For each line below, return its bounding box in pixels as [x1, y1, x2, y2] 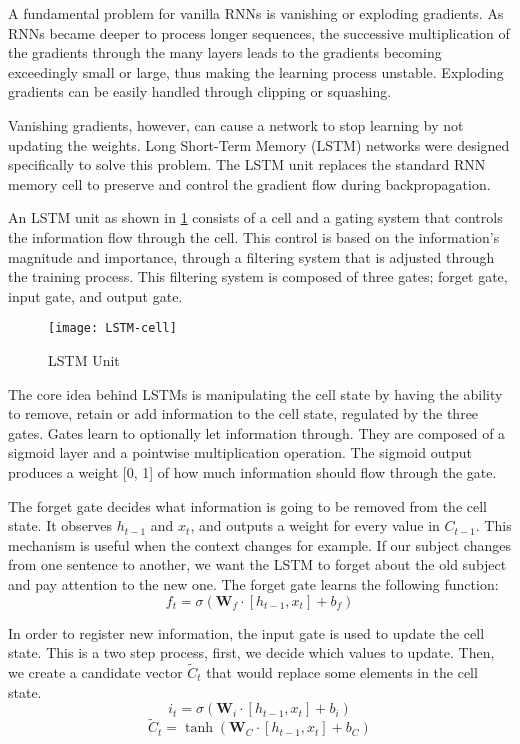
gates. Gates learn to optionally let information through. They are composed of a [8, 422, 506, 443]
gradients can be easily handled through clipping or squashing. [8, 81, 392, 102]
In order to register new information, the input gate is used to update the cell [8, 622, 485, 643]
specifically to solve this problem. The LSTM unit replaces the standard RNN [8, 154, 486, 175]
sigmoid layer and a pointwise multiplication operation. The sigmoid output [8, 442, 472, 463]
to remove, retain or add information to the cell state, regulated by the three [8, 403, 479, 424]
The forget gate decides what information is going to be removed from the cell [8, 495, 487, 516]
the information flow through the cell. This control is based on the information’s [8, 226, 500, 247]
